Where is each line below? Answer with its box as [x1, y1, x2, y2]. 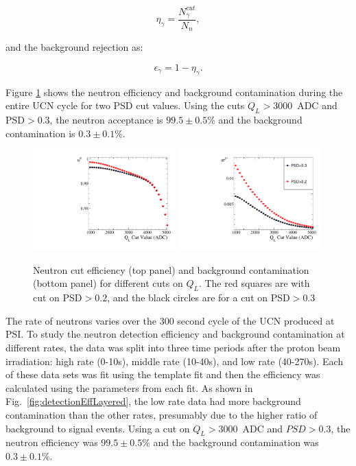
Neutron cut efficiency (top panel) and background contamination [33, 262, 309, 277]
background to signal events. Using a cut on [5, 421, 190, 435]
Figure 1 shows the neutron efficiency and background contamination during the [5, 84, 343, 99]
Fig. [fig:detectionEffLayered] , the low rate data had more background [5, 394, 301, 408]
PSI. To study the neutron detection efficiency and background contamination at [5, 327, 345, 341]
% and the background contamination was [142, 435, 319, 450]
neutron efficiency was [5, 435, 98, 450]
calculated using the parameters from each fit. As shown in [5, 380, 253, 395]
